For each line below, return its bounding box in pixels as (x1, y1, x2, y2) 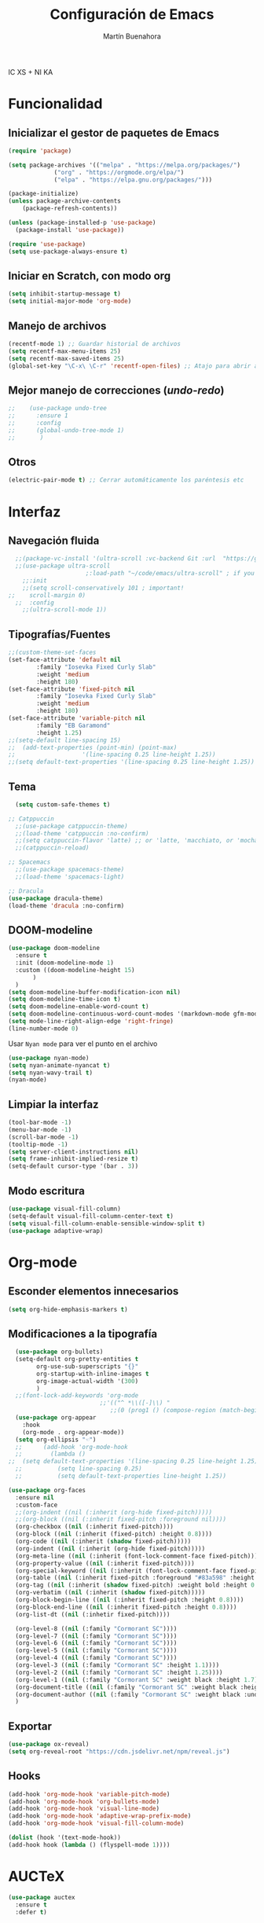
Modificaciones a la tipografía (8, 1327, 158, 1341)
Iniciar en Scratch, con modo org (8, 269, 171, 282)
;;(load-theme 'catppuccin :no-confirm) (15, 829, 149, 838)
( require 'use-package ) (8, 240, 86, 248)
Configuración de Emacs (49, 6, 214, 24)
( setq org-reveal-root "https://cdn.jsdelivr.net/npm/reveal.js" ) (8, 1748, 230, 1756)
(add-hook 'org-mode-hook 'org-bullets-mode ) (8, 1797, 159, 1805)
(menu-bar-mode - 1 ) (8, 1125, 72, 1133)
